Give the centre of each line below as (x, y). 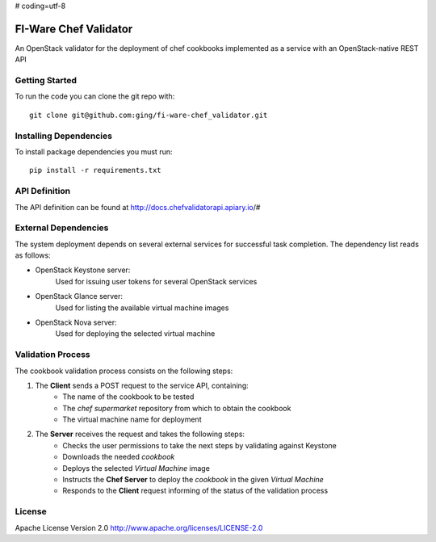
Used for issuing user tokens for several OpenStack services (156, 281)
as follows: (33, 255)
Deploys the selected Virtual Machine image (136, 468)
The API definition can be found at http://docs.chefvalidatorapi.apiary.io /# (138, 207)
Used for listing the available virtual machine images (142, 308)
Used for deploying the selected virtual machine (135, 334)
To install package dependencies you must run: (94, 151)
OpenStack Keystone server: (83, 270)
